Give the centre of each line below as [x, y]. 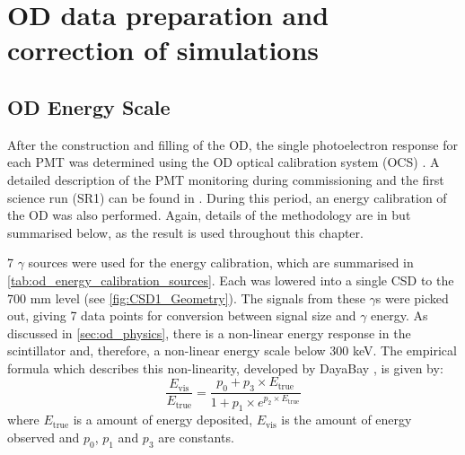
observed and [44, 437]
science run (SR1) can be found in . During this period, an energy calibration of [227, 197]
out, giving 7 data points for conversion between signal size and [182, 315]
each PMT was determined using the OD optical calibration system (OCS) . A [224, 162]
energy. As [399, 315]
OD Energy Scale [89, 106]
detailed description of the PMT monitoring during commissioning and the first [226, 179]
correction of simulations [163, 50]
